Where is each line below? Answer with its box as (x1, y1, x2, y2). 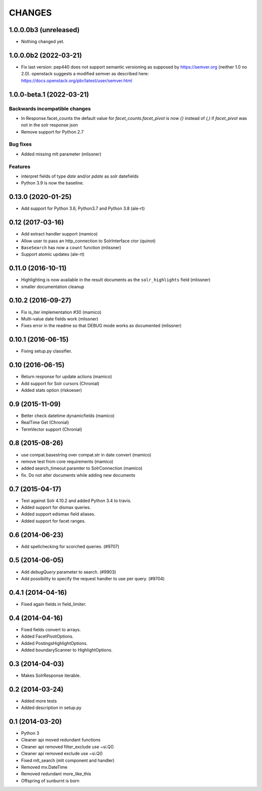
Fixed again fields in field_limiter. (21, 601, 87, 607)
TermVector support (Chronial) (21, 426, 82, 432)
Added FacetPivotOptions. (21, 634, 74, 640)
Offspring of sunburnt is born (21, 777, 80, 784)
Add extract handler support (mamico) (21, 231, 98, 237)
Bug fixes (9, 141, 32, 148)
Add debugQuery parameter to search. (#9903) (21, 569, 116, 575)
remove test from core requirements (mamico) (21, 458, 114, 464)
